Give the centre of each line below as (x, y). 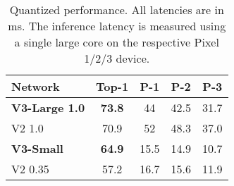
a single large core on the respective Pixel (117, 42)
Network (36, 86)
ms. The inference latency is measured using (117, 26)
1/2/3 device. (117, 58)
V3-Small (37, 148)
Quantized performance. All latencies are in (117, 10)
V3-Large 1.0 (48, 107)
